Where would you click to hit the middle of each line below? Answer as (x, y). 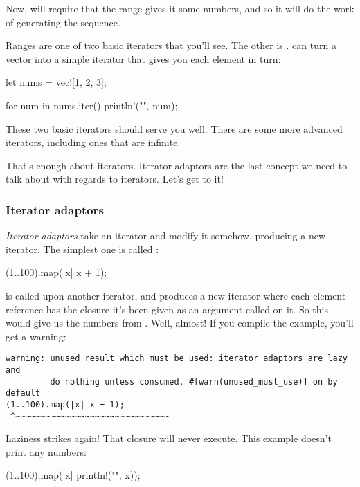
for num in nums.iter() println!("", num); (92, 105)
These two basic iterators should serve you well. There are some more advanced (174, 128)
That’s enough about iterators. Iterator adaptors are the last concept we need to (177, 165)
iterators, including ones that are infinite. (93, 142)
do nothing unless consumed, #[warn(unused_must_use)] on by (194, 382)
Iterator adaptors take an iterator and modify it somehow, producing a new (165, 236)
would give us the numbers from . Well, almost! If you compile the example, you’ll (180, 323)
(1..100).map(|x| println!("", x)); (73, 475)
